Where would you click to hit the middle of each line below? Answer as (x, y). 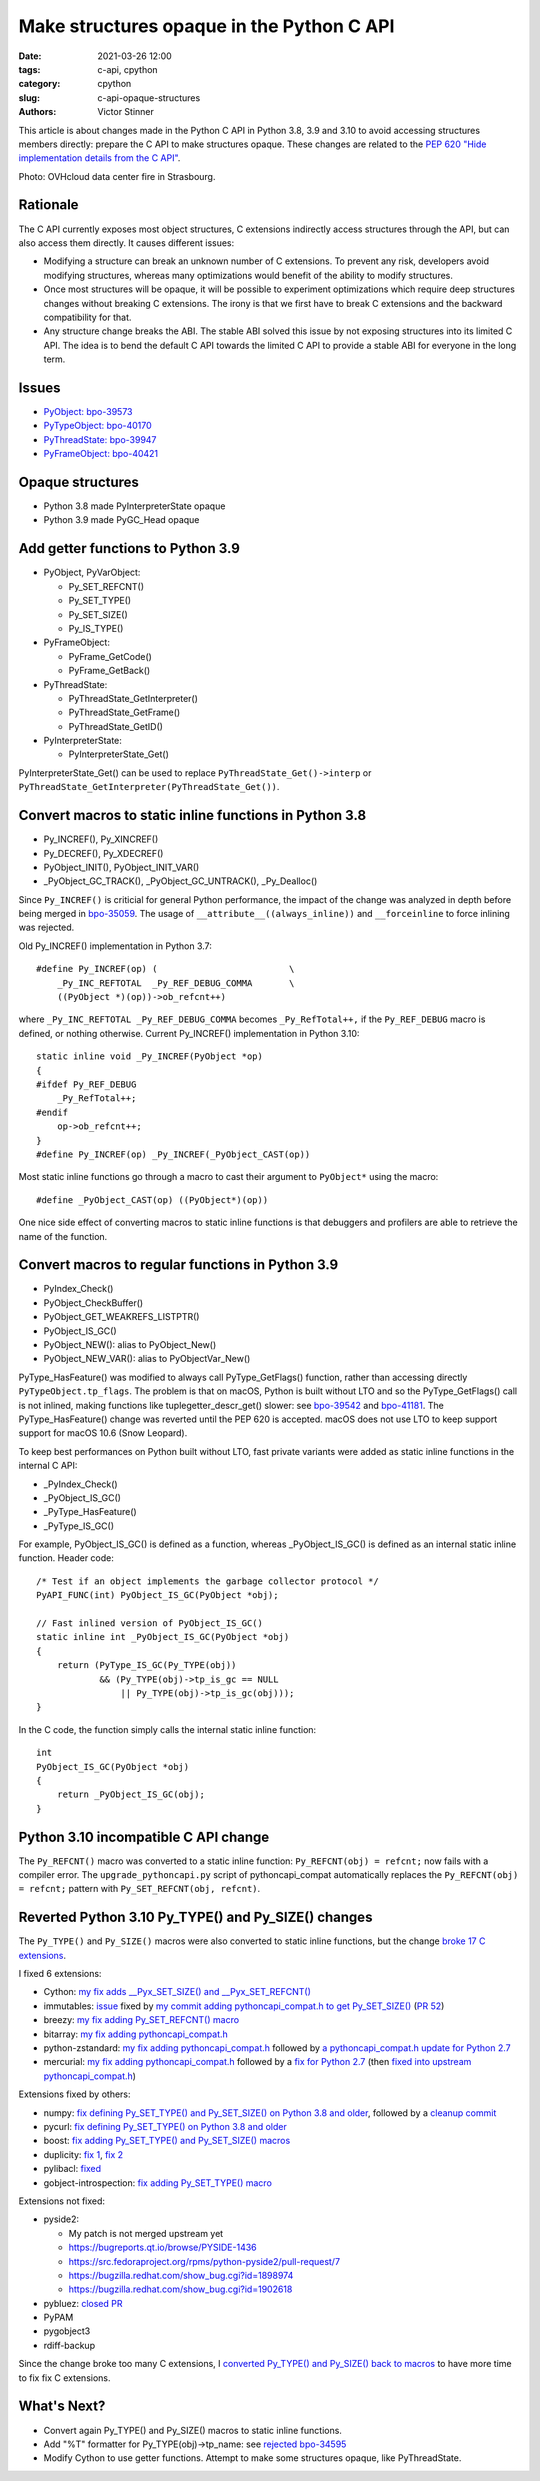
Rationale (48, 205)
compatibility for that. (87, 317)
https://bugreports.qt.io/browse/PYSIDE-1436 (162, 2247)
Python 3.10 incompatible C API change (144, 1836)
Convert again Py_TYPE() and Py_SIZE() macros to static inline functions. (192, 2430)
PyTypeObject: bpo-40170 (97, 426)
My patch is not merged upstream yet (146, 2233)
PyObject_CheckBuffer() (93, 1302)
